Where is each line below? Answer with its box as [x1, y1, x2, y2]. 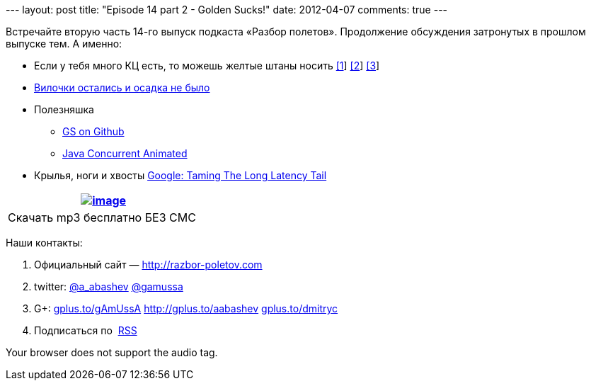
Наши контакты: [6, 237, 83, 249]
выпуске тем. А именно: [6, 38, 122, 50]
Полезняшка [34, 103, 94, 115]
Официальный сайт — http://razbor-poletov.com [34, 259, 263, 271]
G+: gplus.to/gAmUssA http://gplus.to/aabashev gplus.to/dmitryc [34, 302, 338, 314]
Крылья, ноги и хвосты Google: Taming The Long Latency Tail [34, 169, 327, 181]
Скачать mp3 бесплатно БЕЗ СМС [8, 210, 196, 225]
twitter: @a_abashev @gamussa [34, 280, 183, 293]
